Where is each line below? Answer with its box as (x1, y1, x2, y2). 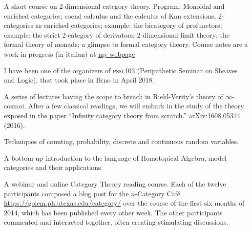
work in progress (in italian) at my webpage (4, 48, 135, 59)
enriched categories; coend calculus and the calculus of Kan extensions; (4, 10, 216, 21)
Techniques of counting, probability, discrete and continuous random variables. (4, 136, 239, 146)
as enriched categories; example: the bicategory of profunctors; (35, 20, 222, 30)
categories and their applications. (4, 162, 103, 172)
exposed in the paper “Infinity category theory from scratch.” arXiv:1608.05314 (4, 110, 240, 120)
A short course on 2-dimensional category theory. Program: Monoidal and (4, 1, 225, 11)
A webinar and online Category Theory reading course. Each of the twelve (4, 178, 226, 188)
